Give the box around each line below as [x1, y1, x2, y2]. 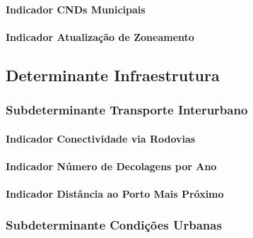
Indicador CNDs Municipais [6, 1, 146, 16]
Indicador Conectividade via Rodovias [6, 131, 196, 145]
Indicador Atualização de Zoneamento [6, 29, 194, 44]
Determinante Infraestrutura [6, 64, 220, 85]
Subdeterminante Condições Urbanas [6, 216, 222, 234]
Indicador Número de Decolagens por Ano [6, 158, 217, 173]
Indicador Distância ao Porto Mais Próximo [6, 186, 224, 201]
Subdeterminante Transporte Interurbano [6, 101, 248, 119]
